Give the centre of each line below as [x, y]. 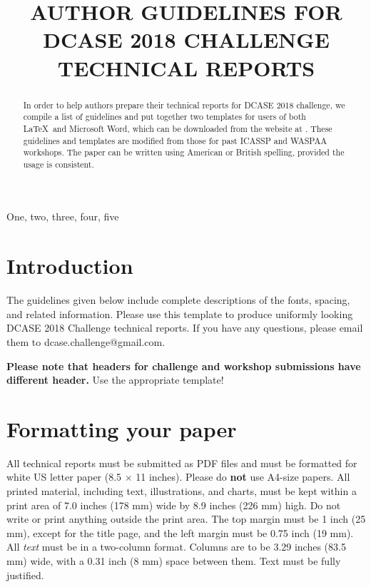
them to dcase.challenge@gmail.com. [86, 341]
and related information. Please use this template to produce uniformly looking [180, 313]
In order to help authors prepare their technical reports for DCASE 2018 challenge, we [184, 104]
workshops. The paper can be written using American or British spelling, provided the [184, 152]
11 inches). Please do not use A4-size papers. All [243, 477]
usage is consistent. [59, 164]
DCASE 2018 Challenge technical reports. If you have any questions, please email [185, 328]
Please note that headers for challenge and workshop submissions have [184, 366]
